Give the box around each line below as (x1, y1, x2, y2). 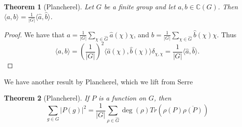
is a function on (98, 93, 146, 103)
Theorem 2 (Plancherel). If (4, 93, 89, 103)
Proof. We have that (4, 29, 65, 39)
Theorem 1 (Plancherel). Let (4, 1, 94, 11)
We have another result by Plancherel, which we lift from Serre (4, 76, 193, 86)
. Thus (217, 29, 237, 39)
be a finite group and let (104, 1, 176, 11)
